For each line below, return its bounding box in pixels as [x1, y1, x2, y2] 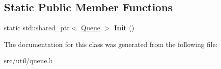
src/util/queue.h [4, 55, 53, 66]
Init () [113, 23, 135, 33]
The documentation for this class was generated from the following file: [4, 39, 218, 49]
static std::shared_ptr [4, 23, 70, 33]
